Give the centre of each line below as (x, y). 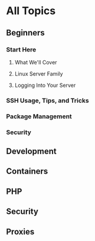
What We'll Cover (36, 62)
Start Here (21, 50)
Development (32, 152)
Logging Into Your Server (45, 85)
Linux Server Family (39, 74)
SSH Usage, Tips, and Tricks (48, 100)
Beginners (26, 33)
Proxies (20, 232)
